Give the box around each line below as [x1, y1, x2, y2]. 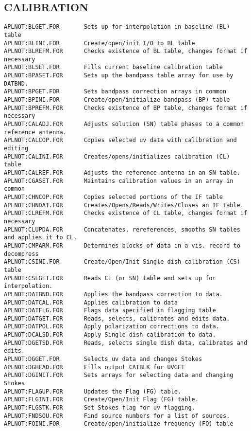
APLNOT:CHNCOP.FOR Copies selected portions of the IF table [4, 193, 223, 200]
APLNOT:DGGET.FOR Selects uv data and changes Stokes [4, 356, 202, 363]
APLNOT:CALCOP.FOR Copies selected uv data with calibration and [4, 137, 237, 144]
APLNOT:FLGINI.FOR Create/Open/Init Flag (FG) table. [4, 396, 199, 403]
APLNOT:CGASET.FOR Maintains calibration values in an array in [4, 177, 234, 184]
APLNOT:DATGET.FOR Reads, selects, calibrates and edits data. [4, 315, 230, 322]
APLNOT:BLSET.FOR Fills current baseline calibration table [4, 64, 223, 71]
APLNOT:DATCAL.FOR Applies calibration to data [4, 299, 178, 306]
